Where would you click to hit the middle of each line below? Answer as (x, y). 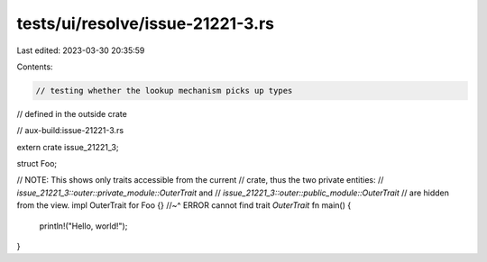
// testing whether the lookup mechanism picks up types (164, 90)
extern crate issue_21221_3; (68, 147)
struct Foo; (37, 164)
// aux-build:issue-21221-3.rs (70, 131)
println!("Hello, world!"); (83, 226)
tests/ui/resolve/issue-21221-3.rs (146, 23)
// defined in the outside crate (72, 113)
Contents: (35, 67)
